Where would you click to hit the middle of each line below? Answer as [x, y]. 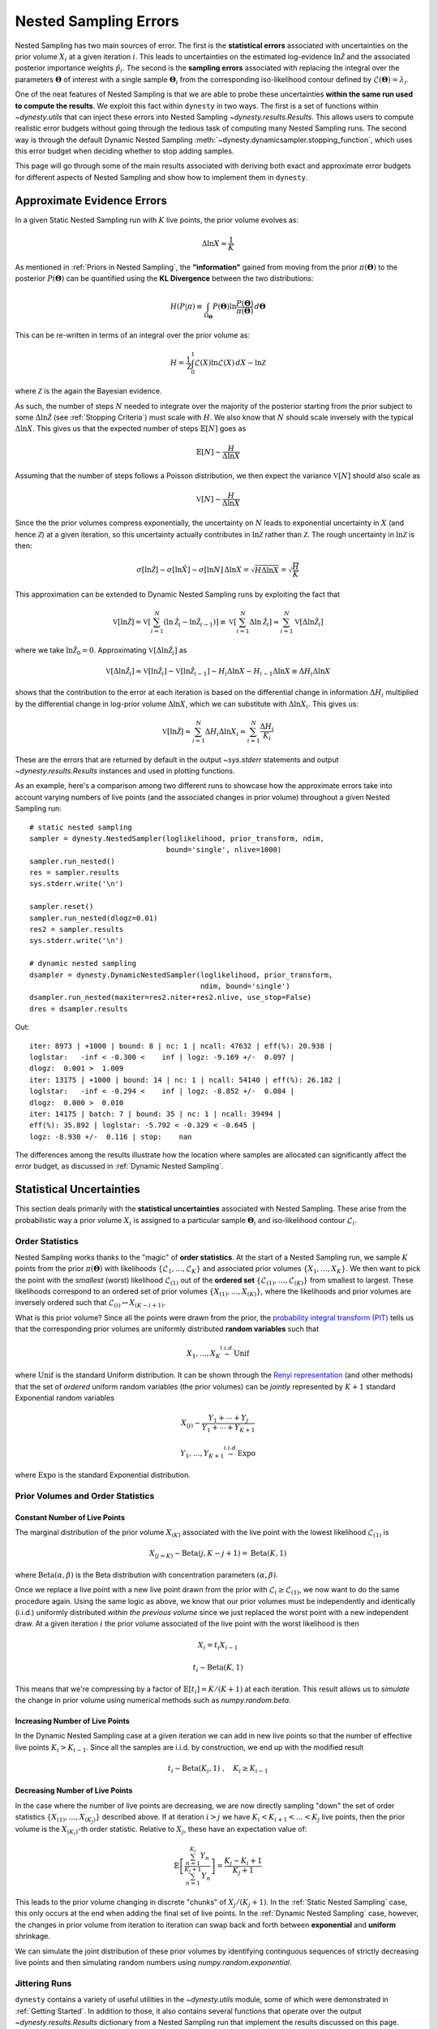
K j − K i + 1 [243, 1861]
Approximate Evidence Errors [91, 200]
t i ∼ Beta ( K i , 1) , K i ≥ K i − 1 [218, 1769]
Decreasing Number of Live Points [74, 1790]
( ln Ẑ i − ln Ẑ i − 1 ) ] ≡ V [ [200, 622]
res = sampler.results [75, 873]
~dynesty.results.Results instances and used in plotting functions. [125, 770]
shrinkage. [33, 1936]
